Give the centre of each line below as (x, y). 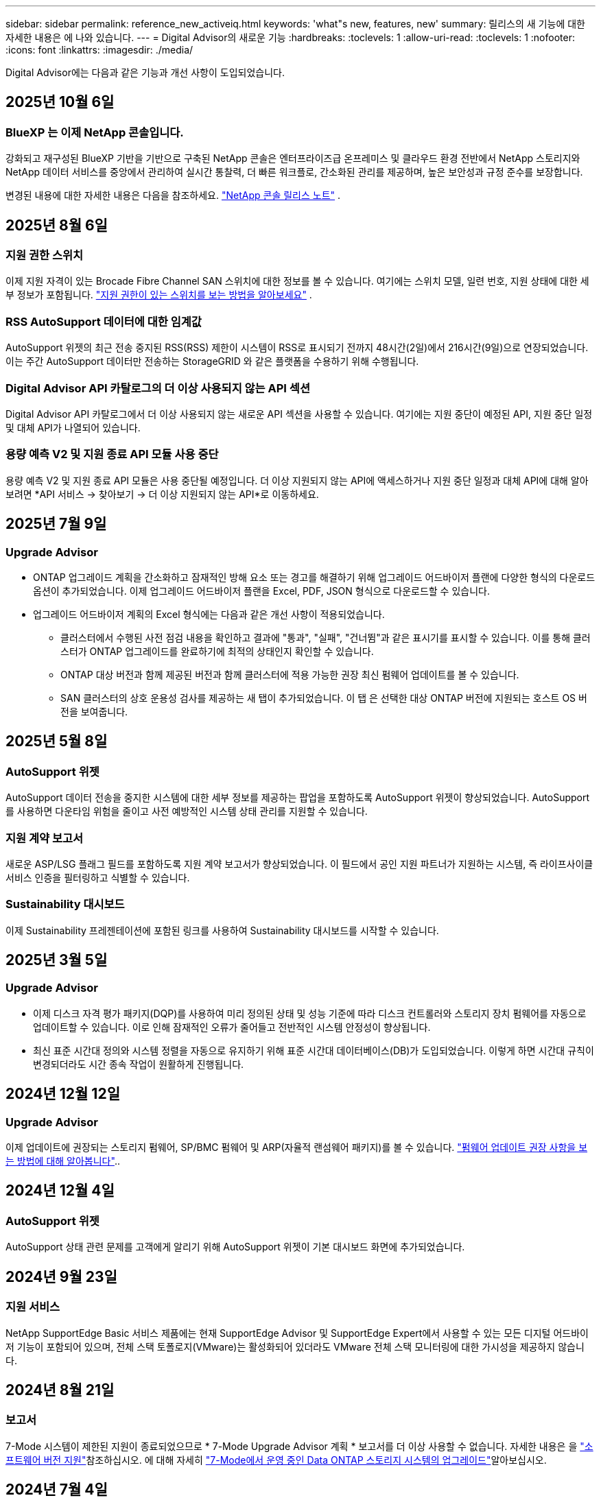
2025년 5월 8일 (57, 741)
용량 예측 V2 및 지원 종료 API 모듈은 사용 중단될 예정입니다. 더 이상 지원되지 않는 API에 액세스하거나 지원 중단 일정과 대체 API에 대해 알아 (297, 480)
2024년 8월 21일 (60, 1390)
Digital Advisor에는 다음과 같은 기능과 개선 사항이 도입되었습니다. (145, 72)
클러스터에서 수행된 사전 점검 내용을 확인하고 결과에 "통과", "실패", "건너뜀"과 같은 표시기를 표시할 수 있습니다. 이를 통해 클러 (326, 637)
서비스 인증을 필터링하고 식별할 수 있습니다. (98, 877)
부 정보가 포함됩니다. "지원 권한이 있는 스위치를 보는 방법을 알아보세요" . (159, 295)
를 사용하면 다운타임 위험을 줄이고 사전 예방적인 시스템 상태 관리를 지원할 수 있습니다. (187, 811)
